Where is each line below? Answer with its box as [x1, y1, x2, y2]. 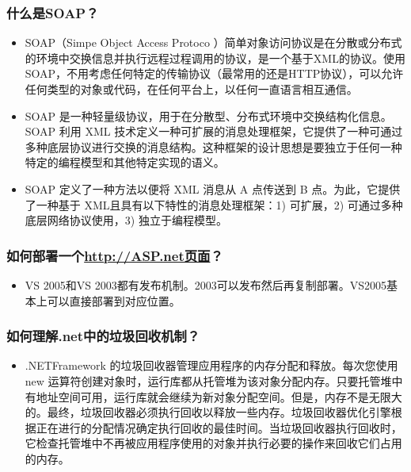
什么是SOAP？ [6, 2, 99, 22]
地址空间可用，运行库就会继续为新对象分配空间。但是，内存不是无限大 [36, 388, 402, 405]
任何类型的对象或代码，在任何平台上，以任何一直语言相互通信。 [25, 81, 358, 97]
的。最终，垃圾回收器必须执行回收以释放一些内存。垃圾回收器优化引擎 [25, 404, 391, 420]
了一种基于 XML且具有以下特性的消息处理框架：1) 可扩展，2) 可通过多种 [25, 196, 403, 213]
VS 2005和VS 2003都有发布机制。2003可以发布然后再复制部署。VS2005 [25, 276, 386, 293]
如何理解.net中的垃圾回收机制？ [6, 326, 200, 346]
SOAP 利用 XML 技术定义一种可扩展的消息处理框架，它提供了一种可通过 [25, 123, 403, 140]
